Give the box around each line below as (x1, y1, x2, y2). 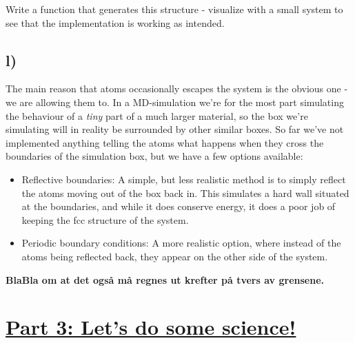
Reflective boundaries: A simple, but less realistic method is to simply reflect (21, 171, 346, 186)
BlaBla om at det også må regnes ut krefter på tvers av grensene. (6, 272, 324, 287)
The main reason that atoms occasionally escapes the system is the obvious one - (6, 81, 348, 96)
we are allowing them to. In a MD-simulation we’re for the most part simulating (6, 94, 344, 109)
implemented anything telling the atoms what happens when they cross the (6, 135, 324, 149)
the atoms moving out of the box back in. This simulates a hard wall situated (21, 185, 349, 200)
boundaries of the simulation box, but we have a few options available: (6, 149, 303, 163)
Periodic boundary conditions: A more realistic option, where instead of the (21, 236, 341, 250)
